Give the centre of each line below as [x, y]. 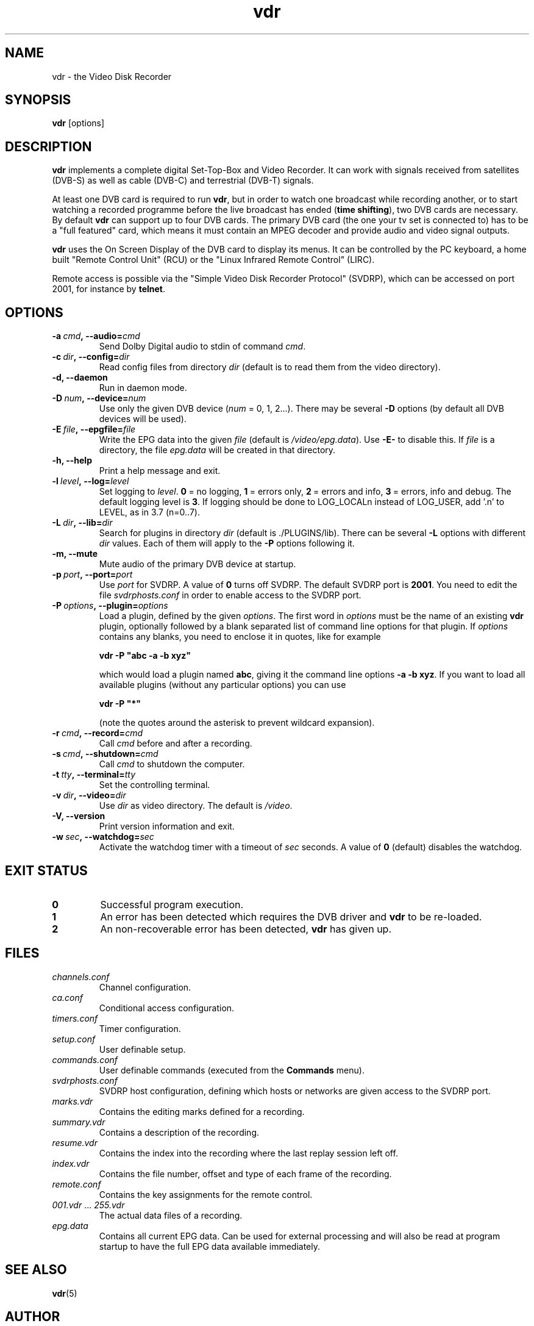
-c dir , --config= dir [91, 357]
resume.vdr [75, 1142]
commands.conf [85, 1059]
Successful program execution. [172, 904]
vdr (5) [65, 1293]
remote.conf [77, 1184]
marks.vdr [73, 1101]
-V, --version [79, 816]
